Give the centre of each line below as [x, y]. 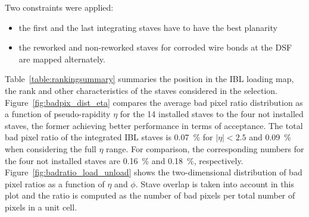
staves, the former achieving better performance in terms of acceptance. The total [154, 125]
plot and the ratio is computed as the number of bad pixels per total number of [150, 195]
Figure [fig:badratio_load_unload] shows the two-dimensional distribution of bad [154, 172]
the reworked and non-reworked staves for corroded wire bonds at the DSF [155, 47]
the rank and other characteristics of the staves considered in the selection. [141, 90]
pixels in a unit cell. [41, 207]
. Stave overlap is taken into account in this [215, 183]
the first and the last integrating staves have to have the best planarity [148, 27]
